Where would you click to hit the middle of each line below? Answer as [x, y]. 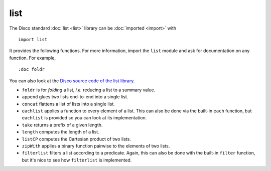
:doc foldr [32, 69]
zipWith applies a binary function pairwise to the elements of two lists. [96, 146]
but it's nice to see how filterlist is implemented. [77, 160]
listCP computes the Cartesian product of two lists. [77, 139]
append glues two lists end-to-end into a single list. [75, 97]
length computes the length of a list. [61, 132]
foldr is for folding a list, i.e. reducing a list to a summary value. [89, 90]
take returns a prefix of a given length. [62, 125]
